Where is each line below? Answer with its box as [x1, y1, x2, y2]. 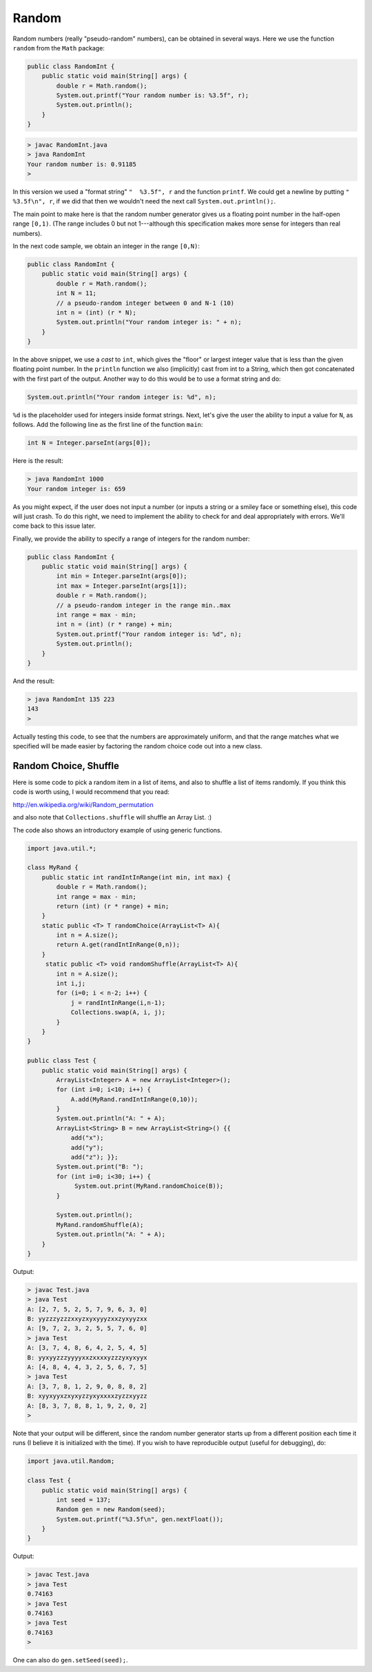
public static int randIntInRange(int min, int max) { [41, 873, 231, 881]
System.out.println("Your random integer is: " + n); [56, 318, 242, 326]
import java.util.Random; [27, 1457, 115, 1465]
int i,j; [56, 979, 86, 988]
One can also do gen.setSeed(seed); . [12, 1656, 128, 1664]
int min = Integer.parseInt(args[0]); [56, 573, 187, 580]
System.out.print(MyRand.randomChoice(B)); [74, 1182, 224, 1190]
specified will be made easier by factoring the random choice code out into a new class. [12, 742, 263, 750]
